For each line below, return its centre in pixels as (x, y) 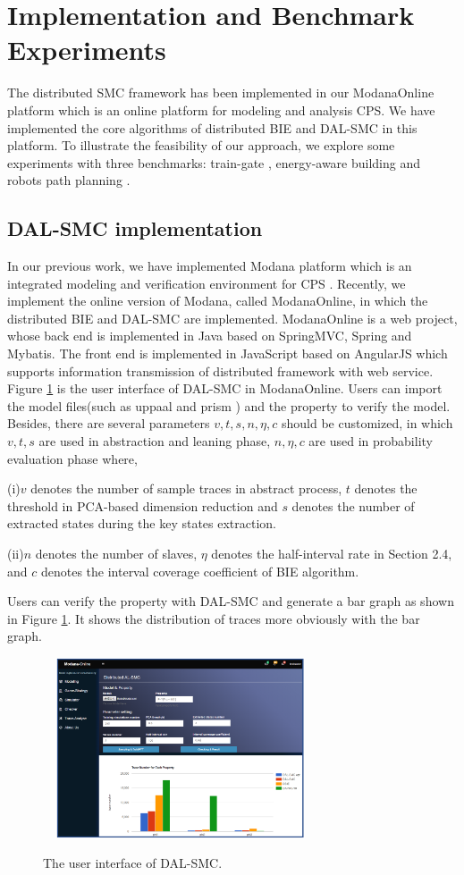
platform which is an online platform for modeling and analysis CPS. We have (221, 109)
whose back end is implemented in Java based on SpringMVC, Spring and (210, 336)
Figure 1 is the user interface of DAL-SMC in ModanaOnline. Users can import (225, 388)
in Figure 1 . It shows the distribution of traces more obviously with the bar (214, 618)
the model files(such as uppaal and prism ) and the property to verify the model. (229, 405)
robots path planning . (69, 180)
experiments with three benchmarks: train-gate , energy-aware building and (214, 162)
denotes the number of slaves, (116, 553)
